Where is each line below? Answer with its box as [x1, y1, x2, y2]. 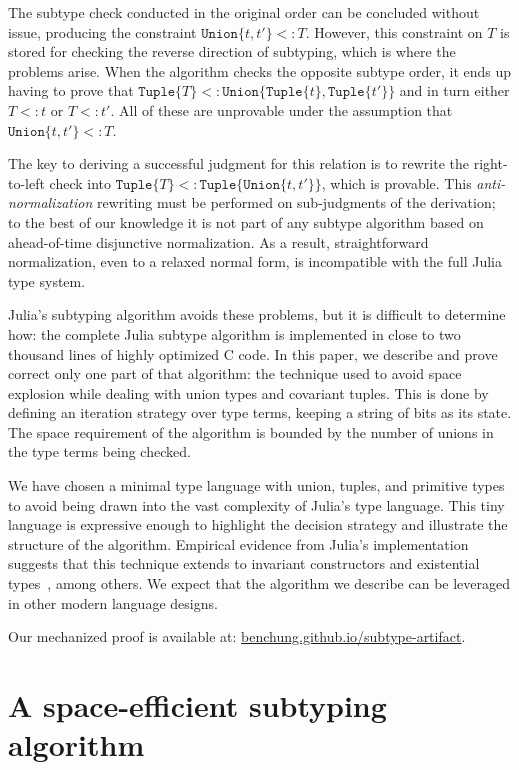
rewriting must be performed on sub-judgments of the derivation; [96, 192, 496, 213]
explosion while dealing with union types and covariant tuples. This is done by [8, 382, 489, 403]
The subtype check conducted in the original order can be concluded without [8, 2, 480, 22]
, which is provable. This [321, 172, 472, 193]
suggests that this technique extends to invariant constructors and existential [8, 553, 480, 574]
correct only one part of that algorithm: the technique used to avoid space [8, 363, 462, 384]
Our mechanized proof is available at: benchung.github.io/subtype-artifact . [8, 626, 466, 647]
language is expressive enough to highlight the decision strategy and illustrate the [8, 514, 508, 535]
